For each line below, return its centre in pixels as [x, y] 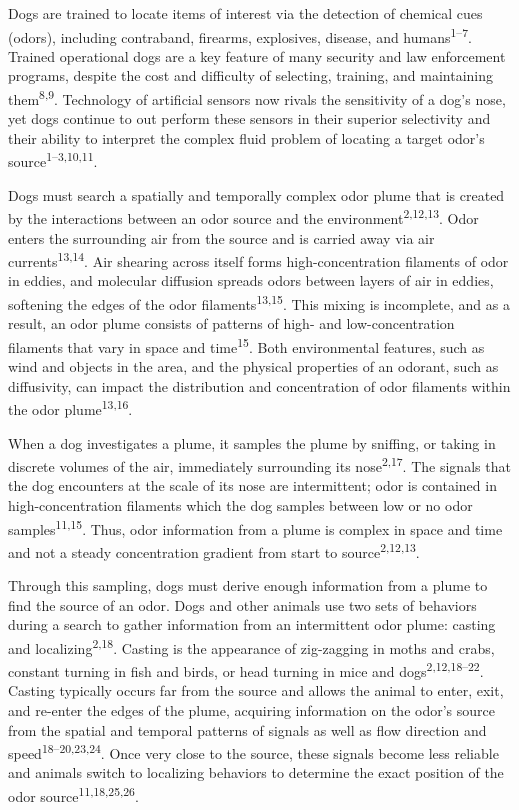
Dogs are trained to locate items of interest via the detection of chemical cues [245, 13]
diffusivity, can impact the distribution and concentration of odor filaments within [259, 385]
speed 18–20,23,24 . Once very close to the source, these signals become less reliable [253, 751]
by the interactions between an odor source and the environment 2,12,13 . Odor [243, 216]
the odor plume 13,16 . [70, 407]
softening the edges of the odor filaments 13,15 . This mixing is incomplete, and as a [259, 302]
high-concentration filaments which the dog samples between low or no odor [240, 504]
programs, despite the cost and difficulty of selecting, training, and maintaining [251, 75]
